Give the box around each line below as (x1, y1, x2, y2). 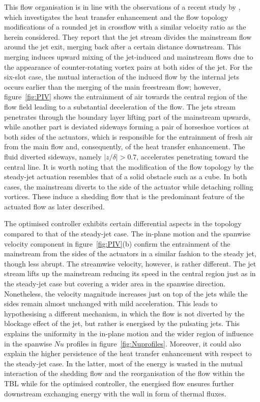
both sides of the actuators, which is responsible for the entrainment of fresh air (4, 131, 253, 142)
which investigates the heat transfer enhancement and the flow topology (4, 11, 228, 22)
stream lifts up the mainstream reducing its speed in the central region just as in (4, 268, 256, 279)
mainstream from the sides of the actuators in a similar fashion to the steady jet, (4, 248, 256, 259)
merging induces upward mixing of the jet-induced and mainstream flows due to (4, 51, 253, 62)
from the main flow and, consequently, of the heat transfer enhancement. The (4, 141, 245, 152)
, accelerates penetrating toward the (136, 151, 249, 162)
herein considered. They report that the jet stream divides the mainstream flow (4, 31, 252, 42)
